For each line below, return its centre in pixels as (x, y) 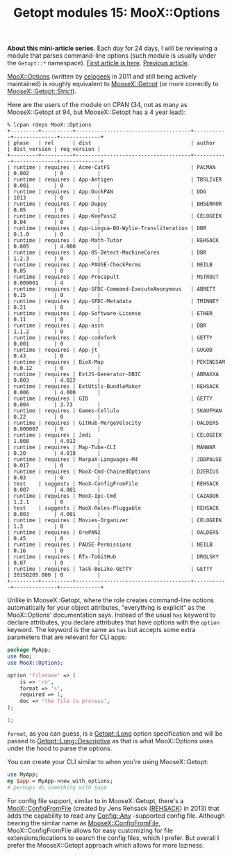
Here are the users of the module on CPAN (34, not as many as (97, 105)
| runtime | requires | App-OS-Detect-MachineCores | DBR (107, 253)
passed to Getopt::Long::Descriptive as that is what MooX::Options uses (110, 741)
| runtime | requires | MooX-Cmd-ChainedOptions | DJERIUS (113, 472)
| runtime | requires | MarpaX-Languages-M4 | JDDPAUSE (115, 460)
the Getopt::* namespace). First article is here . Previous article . (98, 63)
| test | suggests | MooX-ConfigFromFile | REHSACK (113, 484)
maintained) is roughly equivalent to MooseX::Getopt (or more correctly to (113, 84)
